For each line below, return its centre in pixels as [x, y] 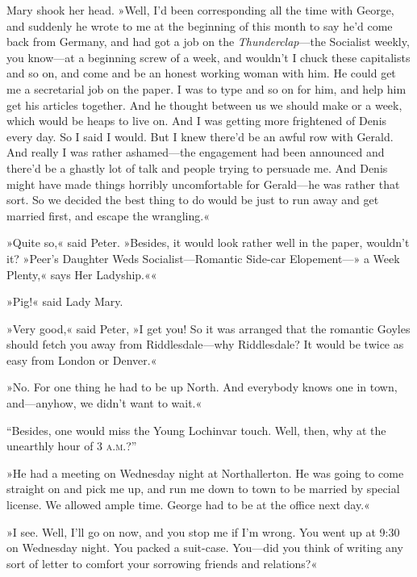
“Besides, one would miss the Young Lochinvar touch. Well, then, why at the [196, 430]
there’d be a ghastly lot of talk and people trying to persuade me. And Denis [197, 167]
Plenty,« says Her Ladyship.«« [82, 274]
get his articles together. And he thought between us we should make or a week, [204, 105]
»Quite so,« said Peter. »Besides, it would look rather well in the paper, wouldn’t [208, 243]
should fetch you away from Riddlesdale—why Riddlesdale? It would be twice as [205, 344]
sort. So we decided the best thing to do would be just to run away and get [193, 200]
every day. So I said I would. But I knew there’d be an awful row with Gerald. [200, 136]
